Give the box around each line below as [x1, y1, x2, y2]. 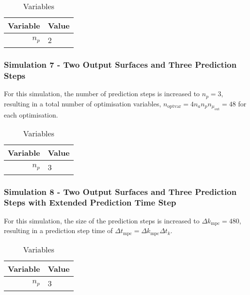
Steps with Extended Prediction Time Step [4, 196, 176, 208]
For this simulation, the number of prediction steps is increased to [4, 88, 200, 99]
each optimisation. [4, 110, 58, 119]
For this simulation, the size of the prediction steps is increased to [4, 215, 200, 225]
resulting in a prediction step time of [4, 225, 113, 236]
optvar [167, 104, 181, 109]
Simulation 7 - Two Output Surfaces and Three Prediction [4, 58, 237, 70]
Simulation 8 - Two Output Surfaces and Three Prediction [4, 185, 237, 197]
